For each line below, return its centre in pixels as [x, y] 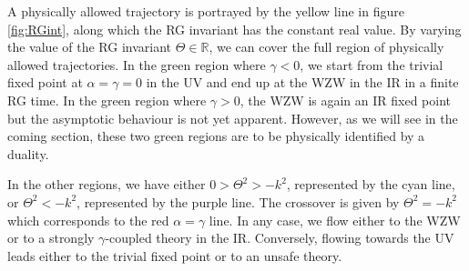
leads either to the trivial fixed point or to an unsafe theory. [175, 255]
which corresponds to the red [88, 220]
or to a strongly [51, 238]
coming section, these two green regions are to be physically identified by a [216, 136]
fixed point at [45, 82]
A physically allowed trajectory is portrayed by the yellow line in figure [206, 11]
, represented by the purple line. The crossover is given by [238, 201]
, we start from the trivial [372, 64]
